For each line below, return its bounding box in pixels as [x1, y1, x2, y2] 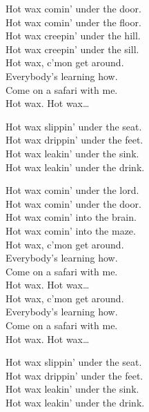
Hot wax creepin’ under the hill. [6, 28, 141, 43]
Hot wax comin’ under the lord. [6, 183, 139, 197]
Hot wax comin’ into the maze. [6, 223, 136, 237]
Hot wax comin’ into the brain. [6, 210, 137, 224]
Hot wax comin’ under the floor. [6, 14, 141, 29]
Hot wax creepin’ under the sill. [6, 41, 139, 56]
